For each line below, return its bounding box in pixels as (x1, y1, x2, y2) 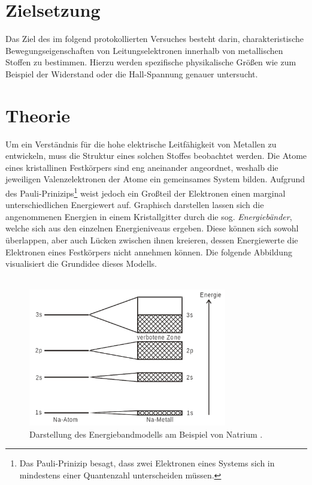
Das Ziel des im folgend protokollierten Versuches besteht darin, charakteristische (5, 32, 304, 45)
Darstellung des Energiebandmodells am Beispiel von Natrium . (29, 427, 263, 440)
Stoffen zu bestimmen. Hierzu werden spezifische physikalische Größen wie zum (5, 56, 296, 68)
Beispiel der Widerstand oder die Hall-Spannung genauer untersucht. (5, 67, 258, 80)
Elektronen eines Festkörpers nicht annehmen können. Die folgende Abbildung (5, 245, 292, 258)
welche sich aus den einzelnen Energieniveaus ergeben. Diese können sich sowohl (5, 222, 299, 234)
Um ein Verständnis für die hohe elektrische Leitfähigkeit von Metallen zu (5, 137, 277, 150)
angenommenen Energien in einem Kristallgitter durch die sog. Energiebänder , (5, 210, 292, 222)
